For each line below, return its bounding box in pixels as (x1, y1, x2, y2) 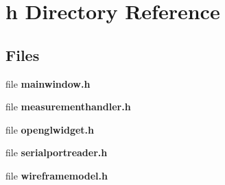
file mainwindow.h (5, 76, 91, 90)
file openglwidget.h (5, 122, 94, 136)
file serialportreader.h (5, 145, 108, 160)
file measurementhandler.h (5, 99, 131, 114)
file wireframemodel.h (5, 168, 108, 182)
